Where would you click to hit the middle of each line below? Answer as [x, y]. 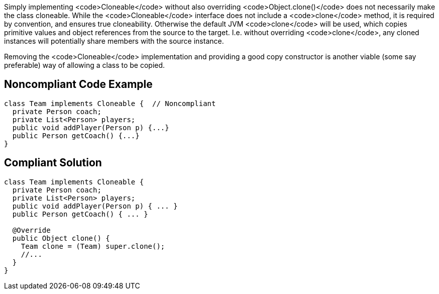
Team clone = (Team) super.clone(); [93, 246]
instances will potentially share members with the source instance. [114, 41]
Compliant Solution [53, 163]
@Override [31, 230]
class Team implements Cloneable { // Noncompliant [110, 103]
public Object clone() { [61, 238]
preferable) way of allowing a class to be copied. [85, 65]
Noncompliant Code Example [78, 84]
